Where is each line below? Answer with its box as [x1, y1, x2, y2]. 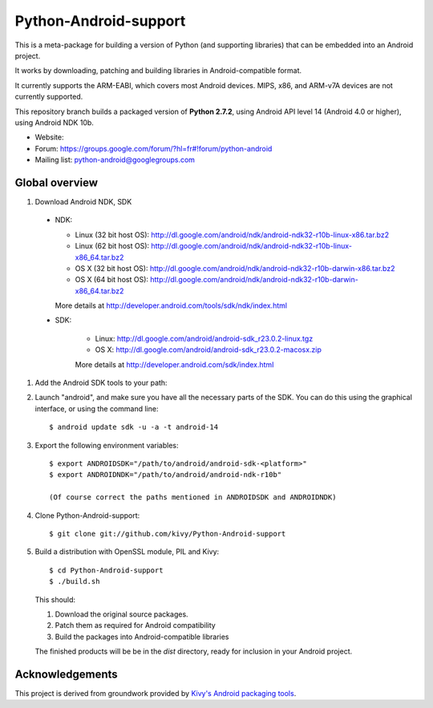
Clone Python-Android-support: [34, 510, 140, 520]
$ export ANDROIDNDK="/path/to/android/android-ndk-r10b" [49, 470, 282, 479]
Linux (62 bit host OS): [75, 241, 150, 251]
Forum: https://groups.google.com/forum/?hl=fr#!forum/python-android [34, 144, 273, 153]
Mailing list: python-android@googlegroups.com [34, 155, 196, 164]
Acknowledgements [14, 667, 118, 681]
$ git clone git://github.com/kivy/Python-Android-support [49, 529, 286, 538]
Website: [34, 132, 64, 142]
